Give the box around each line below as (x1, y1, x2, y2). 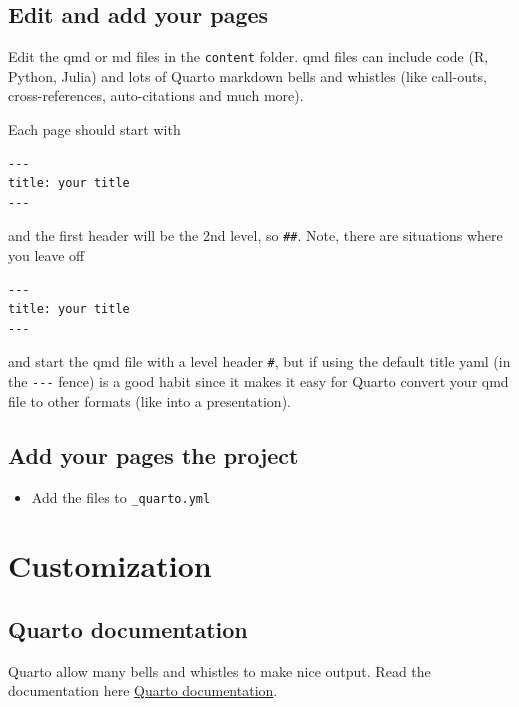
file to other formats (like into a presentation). (8, 390, 291, 411)
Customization (8, 545, 212, 586)
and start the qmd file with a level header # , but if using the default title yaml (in (8, 351, 511, 372)
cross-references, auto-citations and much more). (8, 85, 304, 106)
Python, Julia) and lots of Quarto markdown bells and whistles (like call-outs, (8, 65, 487, 86)
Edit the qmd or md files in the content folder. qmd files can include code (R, (8, 46, 489, 67)
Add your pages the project (8, 439, 299, 470)
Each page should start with (8, 119, 181, 140)
